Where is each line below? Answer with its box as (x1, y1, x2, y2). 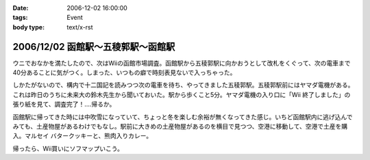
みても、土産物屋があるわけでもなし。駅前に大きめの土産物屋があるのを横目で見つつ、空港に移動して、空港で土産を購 (12, 122, 348, 131)
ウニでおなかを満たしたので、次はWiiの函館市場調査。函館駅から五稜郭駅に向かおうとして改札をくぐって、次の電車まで (12, 59, 351, 67)
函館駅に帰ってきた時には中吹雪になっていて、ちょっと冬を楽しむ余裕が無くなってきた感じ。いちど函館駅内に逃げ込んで (12, 113, 353, 121)
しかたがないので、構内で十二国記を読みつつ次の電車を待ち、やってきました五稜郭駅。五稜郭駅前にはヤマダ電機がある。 (12, 81, 354, 89)
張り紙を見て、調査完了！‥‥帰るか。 (12, 100, 116, 109)
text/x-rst (66, 23, 93, 31)
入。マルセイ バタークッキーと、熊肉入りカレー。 (12, 132, 153, 140)
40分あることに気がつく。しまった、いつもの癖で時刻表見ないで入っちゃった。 (12, 68, 236, 77)
